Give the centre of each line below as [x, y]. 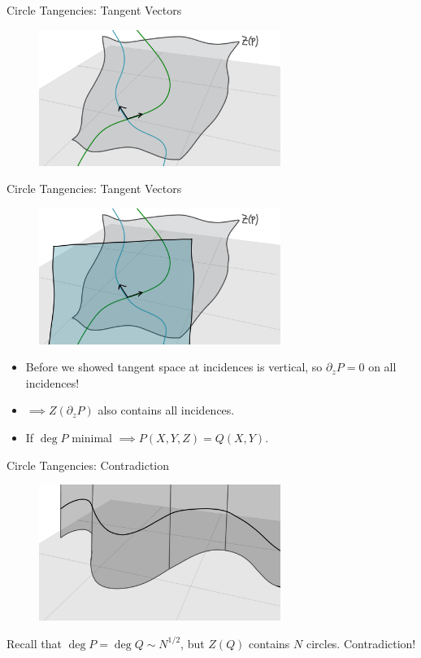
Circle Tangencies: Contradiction [88, 465]
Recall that [34, 643]
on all [382, 367]
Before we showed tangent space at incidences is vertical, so [174, 367]
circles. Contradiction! [361, 643]
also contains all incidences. [166, 410]
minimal [92, 438]
